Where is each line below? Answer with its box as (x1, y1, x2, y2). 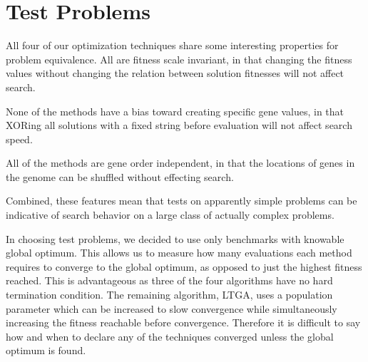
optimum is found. (6, 343, 86, 358)
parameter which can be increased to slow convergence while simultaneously (6, 301, 337, 316)
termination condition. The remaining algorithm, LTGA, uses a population (6, 287, 333, 302)
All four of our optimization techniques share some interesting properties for (6, 38, 339, 53)
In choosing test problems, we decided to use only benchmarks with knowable (6, 231, 344, 246)
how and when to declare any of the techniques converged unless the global (6, 329, 334, 343)
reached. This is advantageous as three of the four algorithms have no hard (6, 273, 333, 288)
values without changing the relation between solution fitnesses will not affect (6, 66, 344, 81)
